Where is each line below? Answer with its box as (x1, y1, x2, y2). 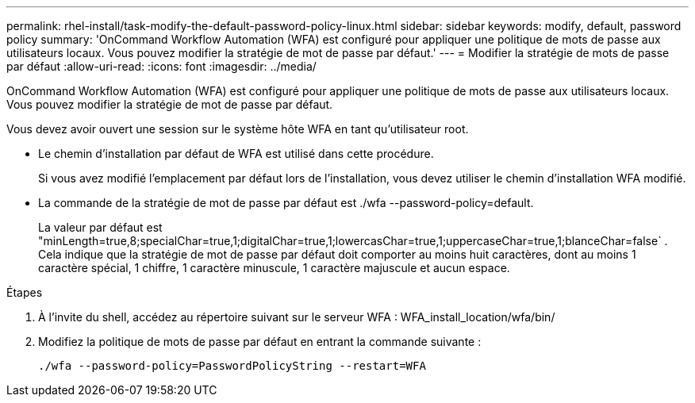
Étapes (6, 286, 43, 299)
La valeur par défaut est (38, 221, 163, 234)
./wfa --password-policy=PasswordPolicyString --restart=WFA (38, 359, 426, 372)
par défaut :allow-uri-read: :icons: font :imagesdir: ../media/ (6, 59, 317, 73)
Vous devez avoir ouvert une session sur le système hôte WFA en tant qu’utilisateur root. (6, 122, 469, 136)
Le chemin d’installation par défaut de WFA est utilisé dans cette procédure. (38, 147, 434, 160)
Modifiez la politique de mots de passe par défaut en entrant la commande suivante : (38, 335, 482, 348)
